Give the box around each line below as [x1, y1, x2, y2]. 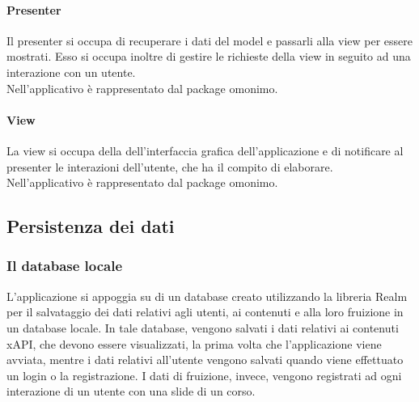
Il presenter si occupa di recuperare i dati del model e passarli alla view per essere [6, 32, 413, 49]
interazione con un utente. [6, 63, 136, 80]
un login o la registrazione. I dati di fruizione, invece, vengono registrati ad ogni [6, 366, 402, 383]
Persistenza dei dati [6, 214, 175, 239]
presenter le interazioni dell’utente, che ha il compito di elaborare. [6, 158, 333, 175]
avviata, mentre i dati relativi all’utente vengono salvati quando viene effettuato [6, 351, 404, 368]
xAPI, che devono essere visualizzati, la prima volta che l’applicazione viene [6, 335, 382, 352]
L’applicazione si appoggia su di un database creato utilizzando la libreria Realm [6, 287, 408, 304]
